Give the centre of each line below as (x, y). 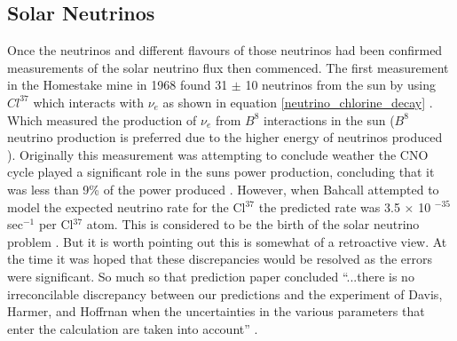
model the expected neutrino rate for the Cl (126, 206)
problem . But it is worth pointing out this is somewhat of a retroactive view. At (227, 241)
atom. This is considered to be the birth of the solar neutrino (253, 224)
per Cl (56, 224)
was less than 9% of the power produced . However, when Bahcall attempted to (223, 189)
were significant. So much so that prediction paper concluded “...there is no (211, 276)
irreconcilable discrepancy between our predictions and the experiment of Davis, (225, 293)
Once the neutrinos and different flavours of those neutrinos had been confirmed (225, 50)
